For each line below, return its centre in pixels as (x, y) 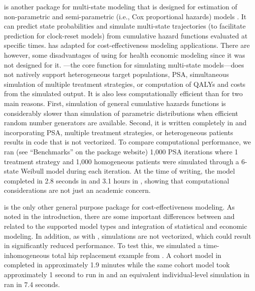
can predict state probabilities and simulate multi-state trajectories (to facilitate (125, 26)
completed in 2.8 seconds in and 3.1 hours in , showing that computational (117, 180)
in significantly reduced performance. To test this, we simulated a (103, 245)
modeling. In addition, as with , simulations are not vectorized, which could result (128, 236)
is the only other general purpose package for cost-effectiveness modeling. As (119, 206)
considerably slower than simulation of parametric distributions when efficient (121, 113)
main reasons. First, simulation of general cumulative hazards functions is (115, 103)
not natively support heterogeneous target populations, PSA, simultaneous (116, 74)
